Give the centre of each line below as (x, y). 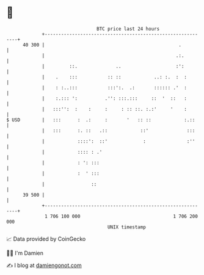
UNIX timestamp (127, 227)
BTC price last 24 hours (128, 29)
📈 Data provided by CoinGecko (46, 239)
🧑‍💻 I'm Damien (25, 253)
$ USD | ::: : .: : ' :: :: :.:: (101, 120)
